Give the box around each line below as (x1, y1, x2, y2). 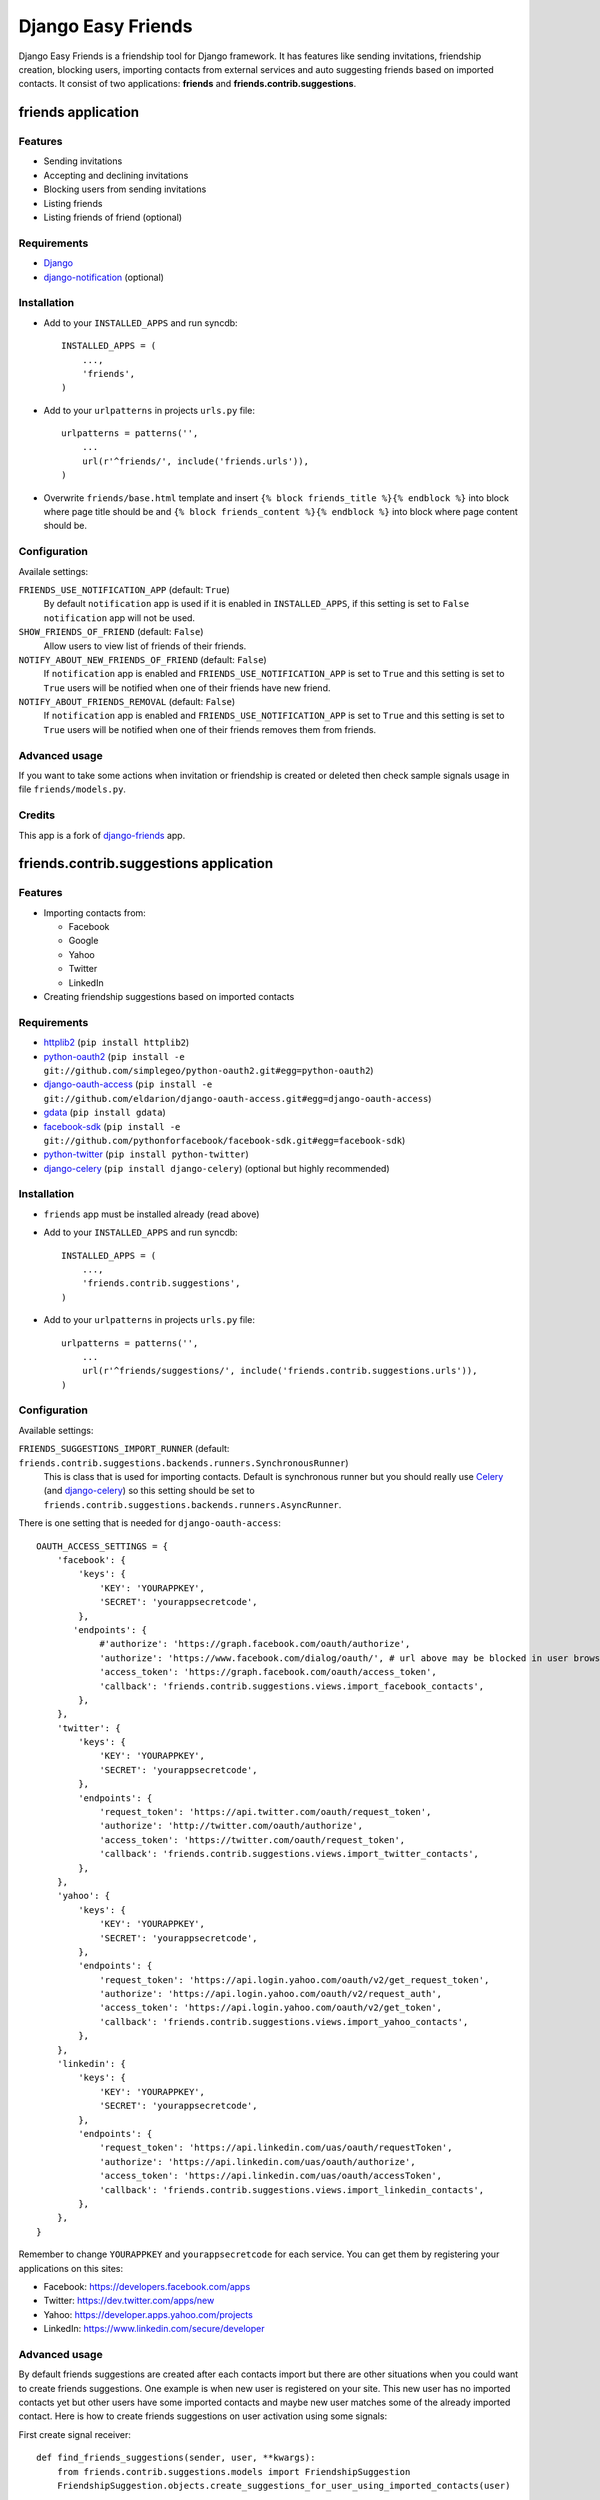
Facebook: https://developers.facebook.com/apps (43, 2280, 251, 2292)
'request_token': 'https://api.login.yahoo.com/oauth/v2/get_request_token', (99, 1974, 490, 1985)
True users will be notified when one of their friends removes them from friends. (43, 723, 377, 735)
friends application (18, 104, 140, 121)
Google (68, 935, 99, 947)
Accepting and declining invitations (43, 169, 189, 181)
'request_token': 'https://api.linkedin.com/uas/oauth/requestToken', (99, 2142, 453, 2154)
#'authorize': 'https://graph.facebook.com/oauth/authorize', (99, 1638, 411, 1650)
